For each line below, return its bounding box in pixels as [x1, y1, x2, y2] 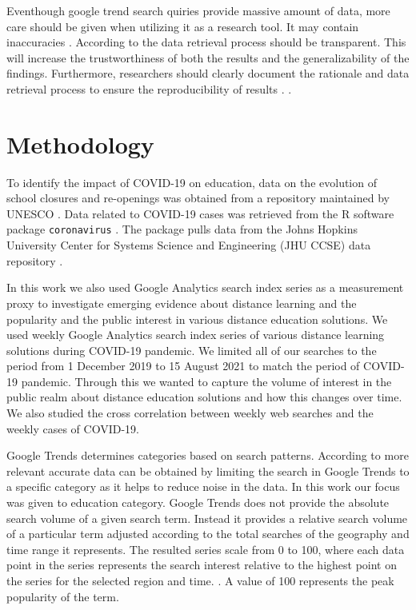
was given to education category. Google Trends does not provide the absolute [6, 494, 390, 511]
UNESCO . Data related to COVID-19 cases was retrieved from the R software [6, 205, 394, 221]
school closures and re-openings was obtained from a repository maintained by [6, 189, 390, 206]
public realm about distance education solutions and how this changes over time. [6, 389, 402, 405]
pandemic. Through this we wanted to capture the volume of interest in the [21, 373, 392, 389]
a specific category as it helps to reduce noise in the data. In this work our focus [6, 478, 400, 495]
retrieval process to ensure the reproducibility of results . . [6, 80, 292, 97]
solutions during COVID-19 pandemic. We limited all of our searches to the [6, 341, 377, 358]
